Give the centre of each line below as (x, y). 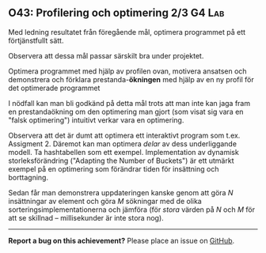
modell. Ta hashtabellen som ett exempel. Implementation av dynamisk (123, 152)
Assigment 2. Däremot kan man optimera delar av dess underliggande (123, 143)
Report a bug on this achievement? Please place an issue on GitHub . (122, 240)
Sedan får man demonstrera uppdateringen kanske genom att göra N (121, 192)
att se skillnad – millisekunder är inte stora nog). (86, 217)
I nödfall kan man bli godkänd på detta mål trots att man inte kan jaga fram (129, 103)
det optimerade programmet (54, 88)
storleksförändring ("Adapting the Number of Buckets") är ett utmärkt (121, 160)
